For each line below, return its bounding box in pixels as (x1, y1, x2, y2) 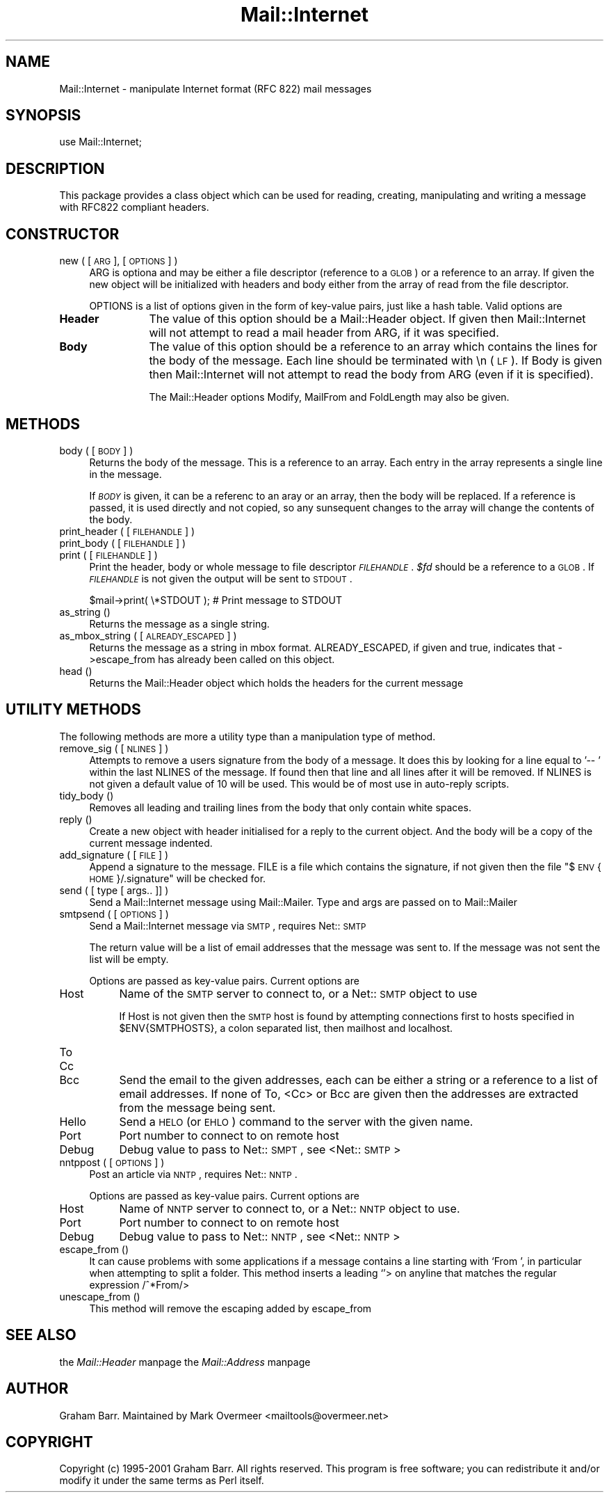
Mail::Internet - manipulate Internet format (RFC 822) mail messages (59, 82, 372, 95)
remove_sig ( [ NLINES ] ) (59, 742, 169, 754)
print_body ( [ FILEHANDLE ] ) (59, 536, 186, 549)
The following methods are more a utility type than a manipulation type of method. (59, 730, 436, 742)
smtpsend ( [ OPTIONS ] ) (59, 907, 169, 920)
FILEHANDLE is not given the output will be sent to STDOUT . (89, 572, 352, 584)
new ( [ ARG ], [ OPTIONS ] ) (59, 255, 178, 267)
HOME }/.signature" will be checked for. (89, 872, 266, 884)
